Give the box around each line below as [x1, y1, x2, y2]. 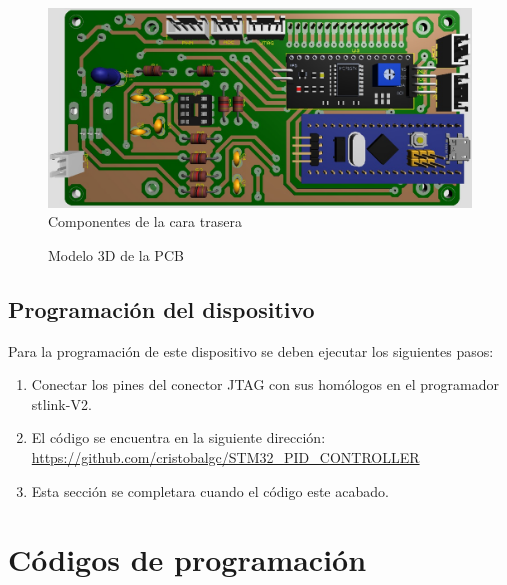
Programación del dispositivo [8, 293, 315, 324]
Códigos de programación [8, 539, 367, 580]
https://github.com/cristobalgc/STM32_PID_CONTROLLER [31, 446, 420, 467]
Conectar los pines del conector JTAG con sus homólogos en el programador [31, 374, 499, 395]
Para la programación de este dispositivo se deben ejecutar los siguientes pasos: [8, 340, 494, 361]
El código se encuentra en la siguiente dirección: [31, 427, 326, 448]
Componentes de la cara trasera [48, 211, 242, 232]
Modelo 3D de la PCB [48, 244, 184, 265]
